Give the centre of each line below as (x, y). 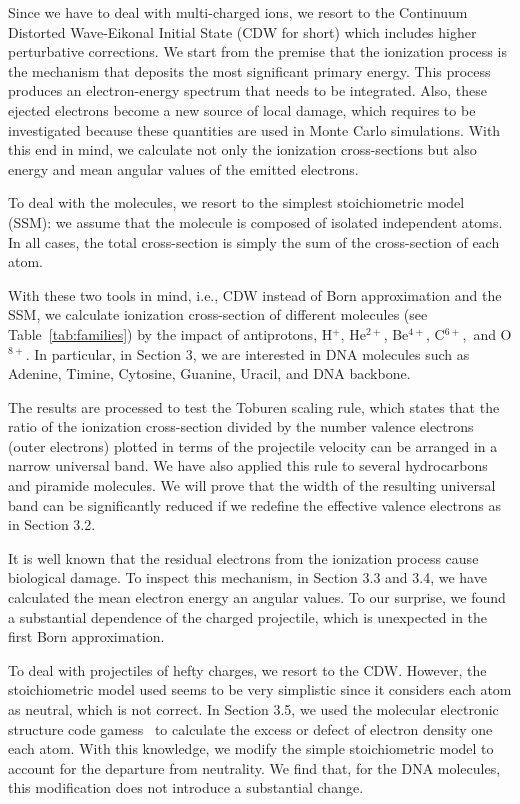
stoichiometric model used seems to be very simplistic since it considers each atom (260, 689)
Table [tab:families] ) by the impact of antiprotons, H (170, 333)
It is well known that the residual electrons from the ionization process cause (243, 557)
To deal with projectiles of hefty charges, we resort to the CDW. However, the (247, 669)
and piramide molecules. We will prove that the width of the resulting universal (252, 485)
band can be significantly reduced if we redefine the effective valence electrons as (255, 504)
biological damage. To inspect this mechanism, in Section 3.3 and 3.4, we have (247, 577)
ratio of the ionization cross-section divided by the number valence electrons (241, 426)
